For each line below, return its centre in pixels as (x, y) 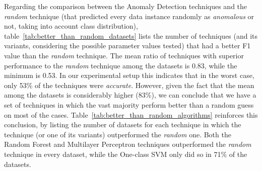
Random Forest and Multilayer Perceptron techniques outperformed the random (128, 144)
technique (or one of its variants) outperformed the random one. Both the (118, 134)
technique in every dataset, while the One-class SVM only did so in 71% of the (126, 154)
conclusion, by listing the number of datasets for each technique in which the (123, 124)
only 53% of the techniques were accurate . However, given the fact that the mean (129, 85)
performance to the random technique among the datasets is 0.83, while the (121, 65)
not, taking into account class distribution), (71, 26)
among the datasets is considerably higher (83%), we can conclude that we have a (130, 95)
